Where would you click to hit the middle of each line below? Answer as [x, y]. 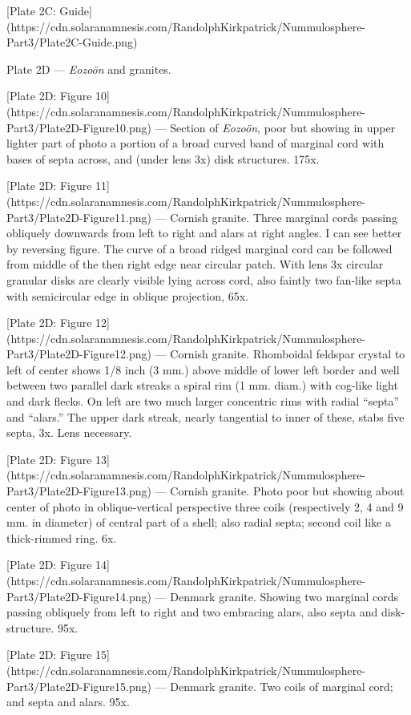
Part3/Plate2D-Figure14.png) [79, 596]
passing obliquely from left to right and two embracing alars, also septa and [192, 612]
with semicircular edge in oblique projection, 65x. [127, 295]
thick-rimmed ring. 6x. [62, 537]
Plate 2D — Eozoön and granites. [89, 69]
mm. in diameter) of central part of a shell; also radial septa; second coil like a [199, 522]
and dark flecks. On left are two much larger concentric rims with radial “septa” [203, 401]
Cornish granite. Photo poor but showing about [287, 491]
